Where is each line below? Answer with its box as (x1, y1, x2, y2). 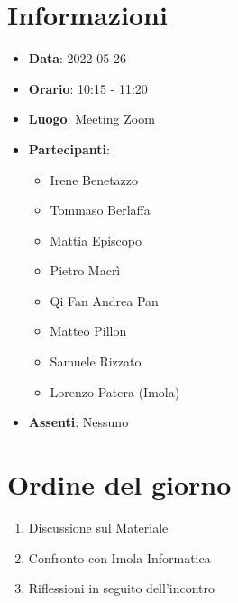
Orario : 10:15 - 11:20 (28, 79, 148, 97)
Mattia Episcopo (50, 230, 142, 249)
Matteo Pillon (50, 321, 127, 340)
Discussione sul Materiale (28, 517, 169, 536)
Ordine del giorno (7, 466, 232, 503)
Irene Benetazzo (50, 170, 139, 189)
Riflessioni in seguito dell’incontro (28, 579, 215, 598)
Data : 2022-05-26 (28, 49, 126, 68)
